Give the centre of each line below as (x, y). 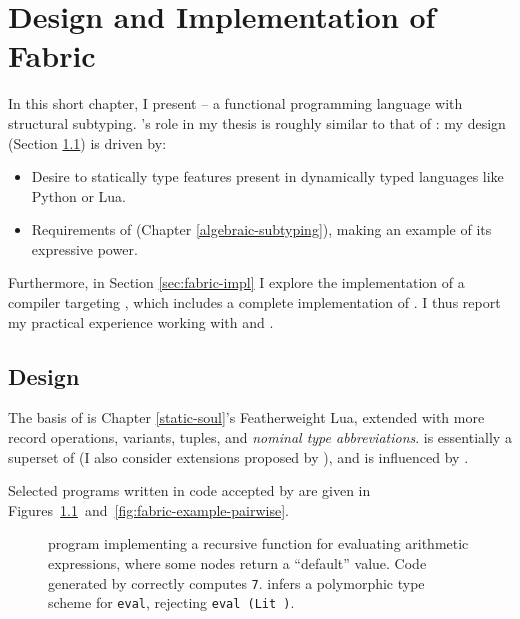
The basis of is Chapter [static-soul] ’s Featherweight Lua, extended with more (246, 417)
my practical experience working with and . (141, 321)
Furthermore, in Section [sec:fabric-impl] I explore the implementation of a (236, 282)
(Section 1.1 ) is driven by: (87, 142)
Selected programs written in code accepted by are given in (189, 490)
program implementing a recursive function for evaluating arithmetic (258, 543)
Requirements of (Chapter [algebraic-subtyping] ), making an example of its (261, 229)
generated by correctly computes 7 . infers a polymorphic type (236, 582)
